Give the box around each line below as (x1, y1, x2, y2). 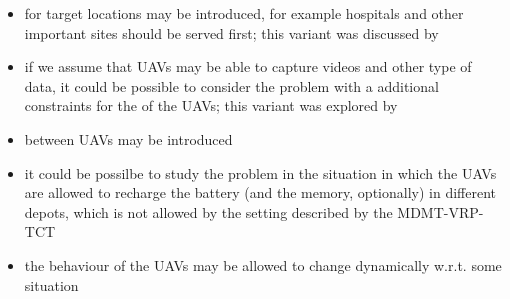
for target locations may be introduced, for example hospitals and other (24, 3, 464, 23)
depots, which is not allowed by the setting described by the (24, 201, 393, 222)
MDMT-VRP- (397, 201, 484, 222)
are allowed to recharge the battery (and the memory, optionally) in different (24, 182, 496, 203)
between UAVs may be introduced (24, 128, 233, 149)
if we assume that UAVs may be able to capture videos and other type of (24, 56, 472, 77)
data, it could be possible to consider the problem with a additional (24, 75, 439, 96)
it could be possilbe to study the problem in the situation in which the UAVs (24, 162, 497, 183)
